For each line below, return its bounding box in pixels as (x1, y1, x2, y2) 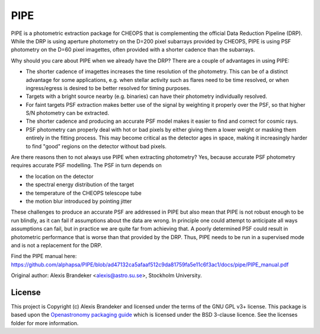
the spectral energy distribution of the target (25, 181, 135, 188)
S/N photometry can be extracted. (25, 110, 110, 117)
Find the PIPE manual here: (11, 253, 77, 260)
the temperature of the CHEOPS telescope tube (25, 189, 142, 196)
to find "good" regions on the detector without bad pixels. (25, 142, 167, 149)
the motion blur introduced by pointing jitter (25, 198, 132, 205)
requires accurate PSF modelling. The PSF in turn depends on (11, 162, 162, 169)
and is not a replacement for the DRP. (11, 241, 103, 249)
